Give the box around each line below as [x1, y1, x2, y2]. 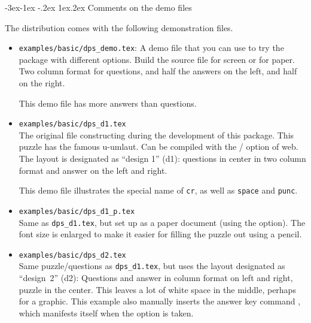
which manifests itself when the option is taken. [19, 306, 194, 319]
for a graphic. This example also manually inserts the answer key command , [19, 295, 301, 307]
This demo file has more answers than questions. [19, 96, 197, 109]
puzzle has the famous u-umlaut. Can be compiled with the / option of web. [19, 140, 298, 153]
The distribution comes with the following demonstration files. [5, 21, 233, 34]
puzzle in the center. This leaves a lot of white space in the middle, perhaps [19, 283, 296, 295]
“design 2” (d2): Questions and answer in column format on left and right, [19, 271, 293, 284]
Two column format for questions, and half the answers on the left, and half [19, 65, 297, 77]
